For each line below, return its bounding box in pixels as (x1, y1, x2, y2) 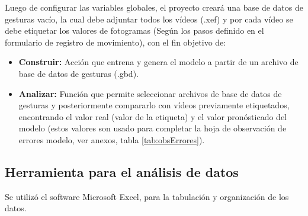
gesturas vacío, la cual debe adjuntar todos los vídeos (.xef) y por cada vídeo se (5, 12, 293, 25)
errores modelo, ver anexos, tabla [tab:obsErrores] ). (18, 133, 205, 146)
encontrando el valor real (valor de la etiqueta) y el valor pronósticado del (18, 110, 287, 122)
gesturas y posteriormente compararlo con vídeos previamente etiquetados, (18, 99, 290, 111)
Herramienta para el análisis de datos (5, 162, 239, 180)
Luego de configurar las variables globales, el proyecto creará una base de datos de (5, 1, 303, 13)
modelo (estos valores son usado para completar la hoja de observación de (18, 122, 287, 134)
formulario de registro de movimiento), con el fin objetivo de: (5, 36, 226, 48)
